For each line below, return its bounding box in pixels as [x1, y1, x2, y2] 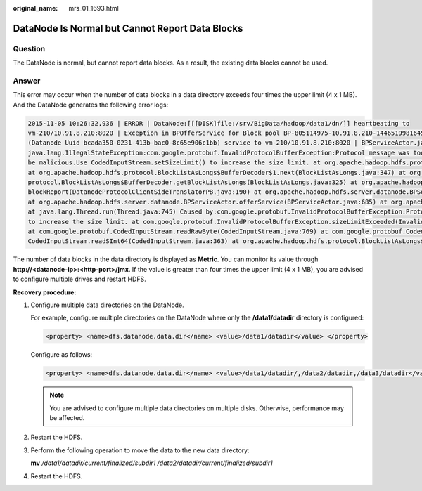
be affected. [49, 414, 85, 422]
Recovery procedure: [13, 288, 77, 296]
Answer [13, 76, 41, 86]
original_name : [13, 4, 58, 12]
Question [13, 44, 46, 53]
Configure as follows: [30, 351, 93, 359]
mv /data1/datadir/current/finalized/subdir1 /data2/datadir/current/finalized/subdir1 [30, 459, 274, 467]
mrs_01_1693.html [68, 4, 120, 12]
